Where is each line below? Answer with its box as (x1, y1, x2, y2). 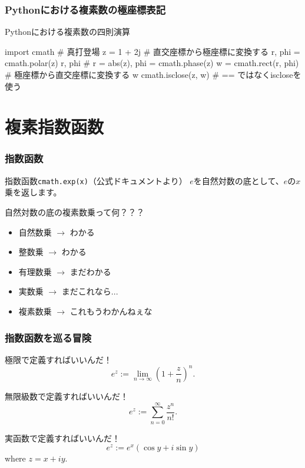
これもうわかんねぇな (69, 305, 152, 317)
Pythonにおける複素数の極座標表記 (5, 2, 166, 17)
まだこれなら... (61, 285, 118, 297)
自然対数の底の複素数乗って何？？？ (5, 206, 145, 218)
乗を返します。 (5, 186, 62, 198)
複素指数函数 (5, 114, 104, 139)
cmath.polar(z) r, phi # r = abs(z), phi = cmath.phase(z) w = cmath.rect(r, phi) (5, 57, 299, 69)
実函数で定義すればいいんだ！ (5, 431, 120, 444)
